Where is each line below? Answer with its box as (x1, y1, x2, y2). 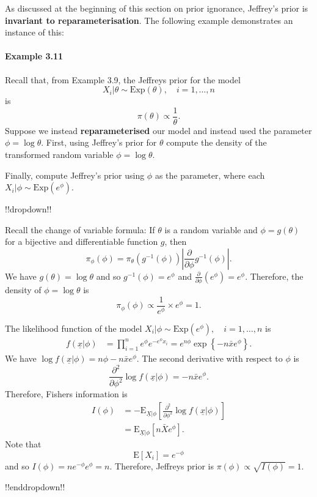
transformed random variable (5, 148, 114, 161)
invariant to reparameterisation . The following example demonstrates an (5, 13, 293, 26)
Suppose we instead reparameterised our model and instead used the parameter (5, 124, 312, 136)
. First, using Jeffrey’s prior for (41, 136, 157, 149)
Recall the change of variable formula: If (5, 223, 155, 236)
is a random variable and (164, 223, 258, 236)
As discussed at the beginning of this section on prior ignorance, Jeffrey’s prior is (5, 2, 308, 14)
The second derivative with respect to (142, 351, 283, 364)
